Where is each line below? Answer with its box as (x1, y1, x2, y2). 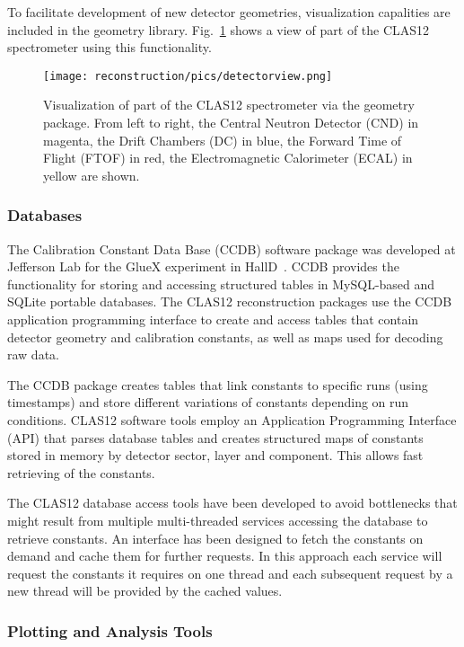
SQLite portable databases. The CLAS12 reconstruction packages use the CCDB (7, 292, 452, 311)
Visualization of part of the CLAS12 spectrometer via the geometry (43, 95, 415, 114)
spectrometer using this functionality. (7, 38, 212, 57)
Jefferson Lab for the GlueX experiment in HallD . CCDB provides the (7, 257, 399, 276)
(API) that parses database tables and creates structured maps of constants (7, 428, 424, 447)
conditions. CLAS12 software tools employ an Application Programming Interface (7, 410, 457, 429)
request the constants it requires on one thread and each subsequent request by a (7, 563, 453, 582)
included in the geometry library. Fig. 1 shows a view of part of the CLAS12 (7, 20, 430, 39)
